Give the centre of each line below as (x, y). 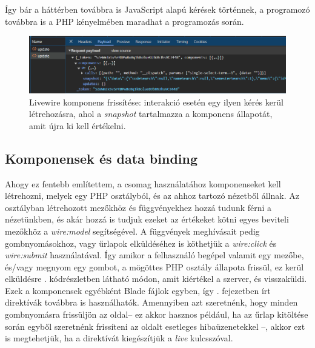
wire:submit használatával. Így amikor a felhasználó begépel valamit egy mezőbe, (154, 255)
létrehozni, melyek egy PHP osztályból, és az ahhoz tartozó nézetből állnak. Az (152, 196)
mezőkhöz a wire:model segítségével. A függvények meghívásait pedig (132, 231)
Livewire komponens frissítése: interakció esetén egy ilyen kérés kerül (157, 102)
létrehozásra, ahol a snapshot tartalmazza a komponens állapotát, (151, 114)
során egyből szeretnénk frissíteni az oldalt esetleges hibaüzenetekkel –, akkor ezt (155, 326)
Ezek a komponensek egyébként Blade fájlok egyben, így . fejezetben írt (138, 290)
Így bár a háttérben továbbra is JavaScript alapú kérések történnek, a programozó (157, 9)
